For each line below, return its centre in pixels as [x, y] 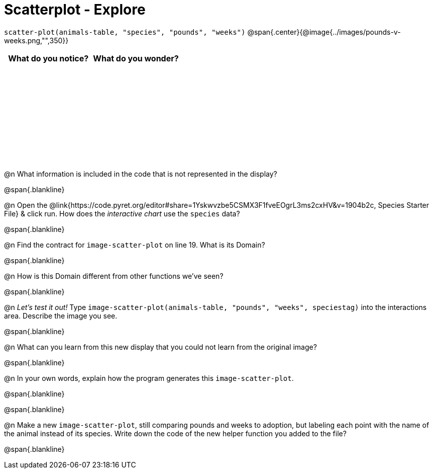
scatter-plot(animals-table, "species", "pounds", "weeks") [125, 32]
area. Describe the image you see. [61, 316]
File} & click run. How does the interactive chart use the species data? [122, 213]
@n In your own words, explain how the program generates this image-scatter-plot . [149, 378]
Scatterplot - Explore [75, 10]
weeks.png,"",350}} [36, 40]
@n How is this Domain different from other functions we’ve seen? [114, 276]
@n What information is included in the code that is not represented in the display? [141, 174]
